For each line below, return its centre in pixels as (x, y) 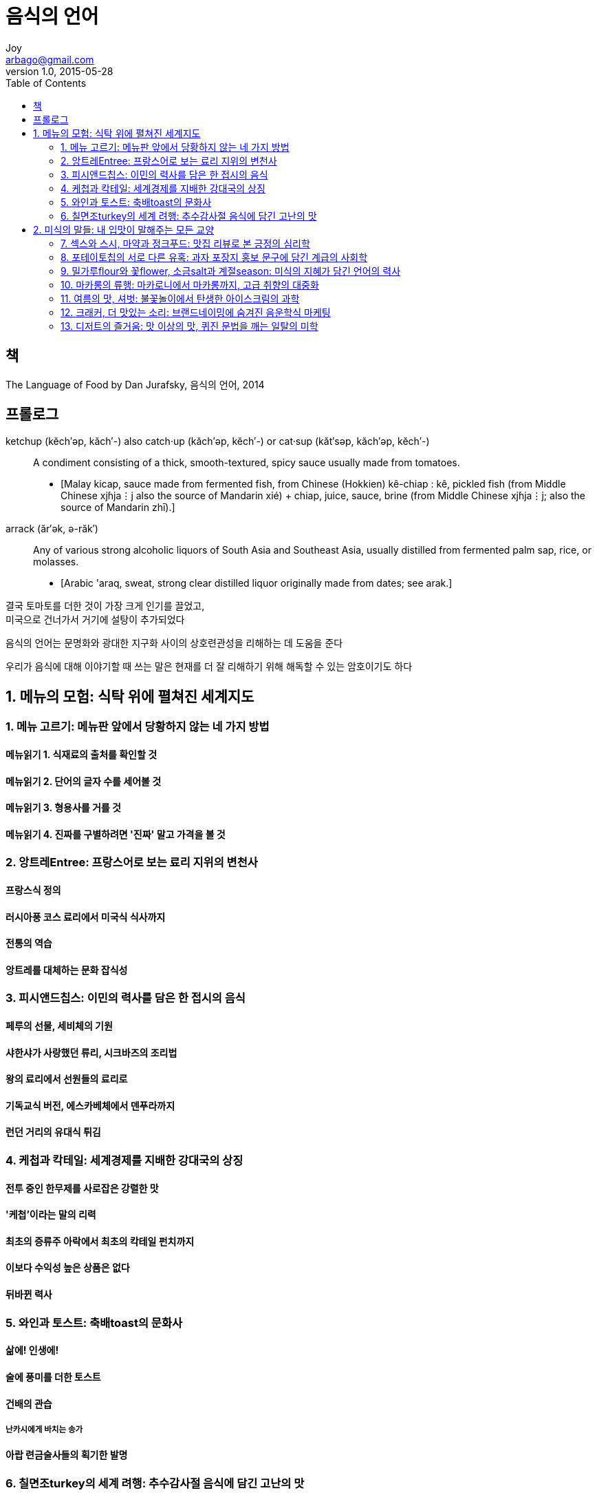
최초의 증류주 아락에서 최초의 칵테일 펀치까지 (100, 1241)
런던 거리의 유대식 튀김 (53, 1132)
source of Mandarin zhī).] (118, 508)
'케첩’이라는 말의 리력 (51, 1215)
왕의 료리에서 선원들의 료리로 (67, 1079)
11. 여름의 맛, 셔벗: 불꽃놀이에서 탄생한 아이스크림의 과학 (180, 298)
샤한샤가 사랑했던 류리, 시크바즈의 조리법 (91, 1052)
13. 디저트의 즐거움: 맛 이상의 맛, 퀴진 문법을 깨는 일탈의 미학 (189, 326)
